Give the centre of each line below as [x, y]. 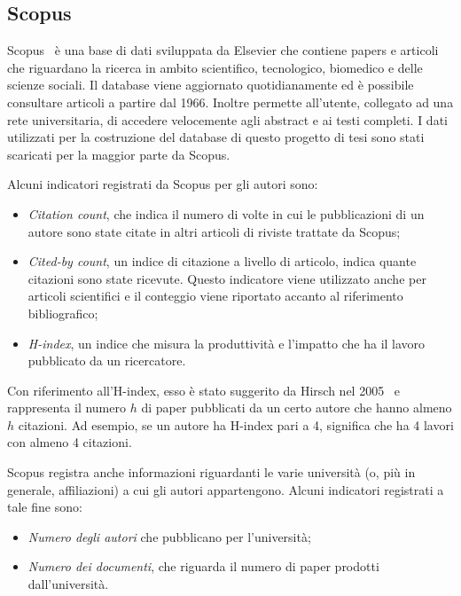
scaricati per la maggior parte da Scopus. [119, 154]
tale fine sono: [45, 507]
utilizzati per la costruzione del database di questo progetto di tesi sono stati [216, 137]
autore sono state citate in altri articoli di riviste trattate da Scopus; [214, 231]
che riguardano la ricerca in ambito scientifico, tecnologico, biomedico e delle [215, 67]
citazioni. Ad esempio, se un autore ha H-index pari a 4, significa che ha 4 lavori [236, 424]
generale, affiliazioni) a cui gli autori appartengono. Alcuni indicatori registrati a [226, 489]
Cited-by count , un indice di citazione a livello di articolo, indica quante [222, 261]
